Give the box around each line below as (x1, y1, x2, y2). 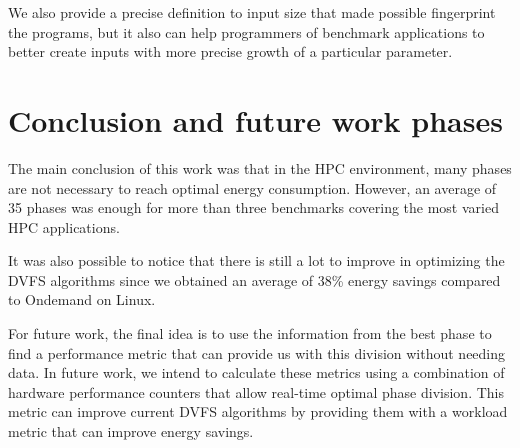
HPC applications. (8, 216, 120, 237)
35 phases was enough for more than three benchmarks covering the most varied (8, 197, 499, 218)
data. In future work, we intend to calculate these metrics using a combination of (8, 362, 505, 383)
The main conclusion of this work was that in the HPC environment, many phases (8, 157, 512, 178)
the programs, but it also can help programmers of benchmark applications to (8, 21, 485, 42)
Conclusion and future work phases (8, 99, 503, 140)
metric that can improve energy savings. (8, 421, 254, 442)
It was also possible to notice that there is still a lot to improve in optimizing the (8, 250, 505, 271)
